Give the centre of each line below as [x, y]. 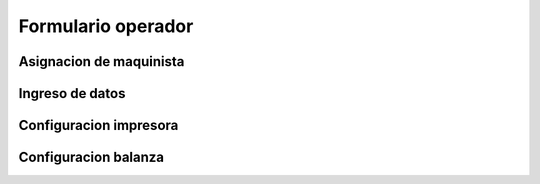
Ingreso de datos [72, 93]
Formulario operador [106, 26]
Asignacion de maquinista [101, 61]
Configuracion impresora [98, 125]
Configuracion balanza [91, 157]
